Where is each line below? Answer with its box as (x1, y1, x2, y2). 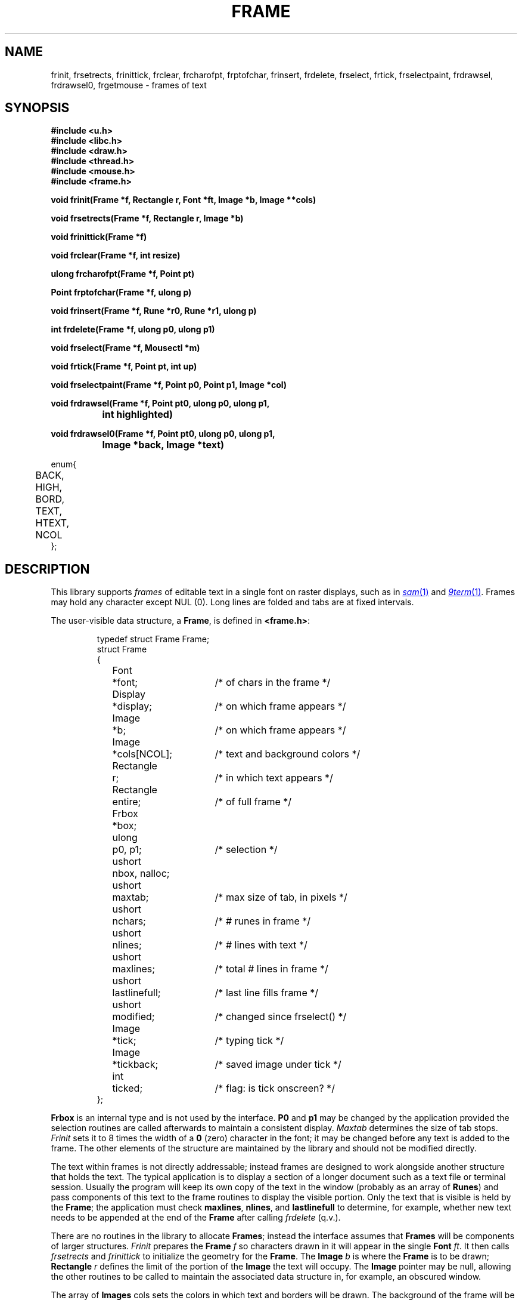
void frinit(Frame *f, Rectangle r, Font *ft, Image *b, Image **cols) (51, 195, 316, 205)
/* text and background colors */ (215, 748, 361, 760)
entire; (112, 796, 141, 808)
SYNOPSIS (5, 100, 70, 116)
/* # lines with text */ (215, 939, 307, 951)
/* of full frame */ (215, 796, 292, 808)
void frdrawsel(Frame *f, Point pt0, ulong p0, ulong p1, (51, 398, 270, 409)
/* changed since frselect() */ (215, 1011, 347, 1023)
